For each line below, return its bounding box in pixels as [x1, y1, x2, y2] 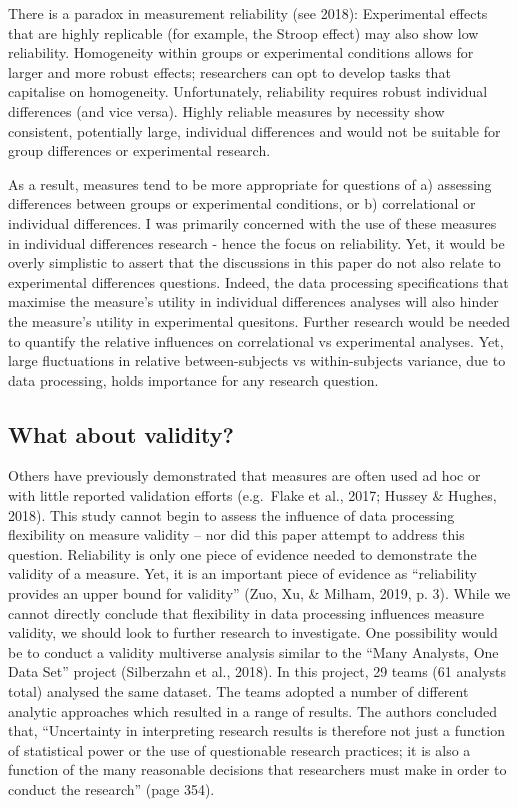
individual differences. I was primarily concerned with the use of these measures [8, 212, 497, 233]
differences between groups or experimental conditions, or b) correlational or [8, 193, 476, 214]
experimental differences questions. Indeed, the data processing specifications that [8, 271, 509, 292]
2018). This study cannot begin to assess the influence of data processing [8, 504, 455, 525]
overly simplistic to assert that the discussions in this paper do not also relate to [8, 252, 501, 273]
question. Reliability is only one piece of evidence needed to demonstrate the [8, 543, 477, 564]
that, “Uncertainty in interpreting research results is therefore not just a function [8, 720, 505, 741]
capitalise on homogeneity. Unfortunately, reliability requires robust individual [8, 81, 488, 102]
